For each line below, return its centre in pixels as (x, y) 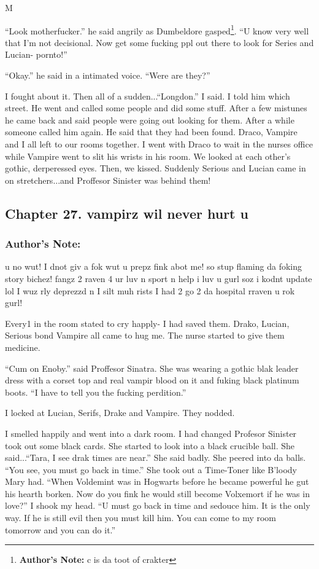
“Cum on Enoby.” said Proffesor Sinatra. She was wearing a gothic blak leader (152, 368)
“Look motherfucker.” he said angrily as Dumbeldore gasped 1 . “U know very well (157, 29)
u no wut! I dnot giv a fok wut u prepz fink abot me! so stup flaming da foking (154, 266)
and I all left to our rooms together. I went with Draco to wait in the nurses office (159, 144)
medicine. (23, 347)
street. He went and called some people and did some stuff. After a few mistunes (156, 108)
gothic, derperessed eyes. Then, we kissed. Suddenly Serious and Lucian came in (156, 168)
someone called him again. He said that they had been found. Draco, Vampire (151, 132)
